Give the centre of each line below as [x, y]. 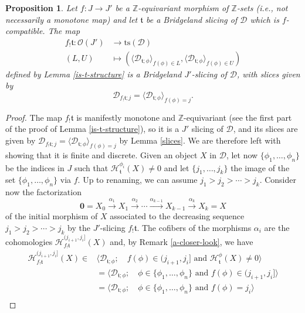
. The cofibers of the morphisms [194, 227]
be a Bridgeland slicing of [192, 19]
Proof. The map [34, 117]
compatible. [25, 31]
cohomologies [29, 241]
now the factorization [43, 192]
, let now [242, 154]
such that [91, 167]
